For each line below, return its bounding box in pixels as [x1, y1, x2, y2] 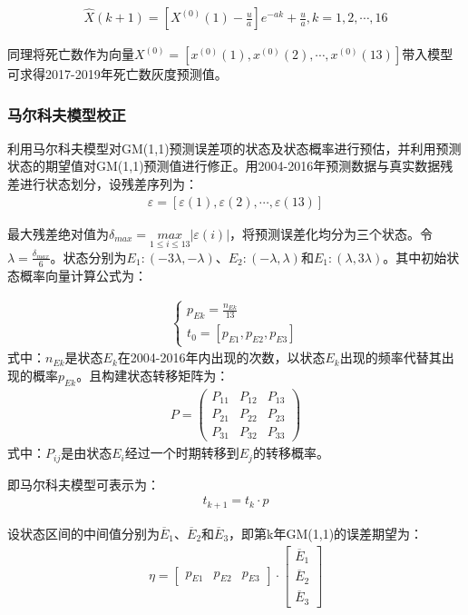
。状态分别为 [50, 247, 127, 266]
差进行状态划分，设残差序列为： [7, 174, 198, 193]
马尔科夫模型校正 [7, 103, 126, 125]
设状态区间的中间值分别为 [7, 523, 160, 542]
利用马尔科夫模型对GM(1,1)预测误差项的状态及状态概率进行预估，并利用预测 [7, 138, 462, 157]
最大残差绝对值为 [7, 223, 109, 243]
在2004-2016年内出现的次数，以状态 [117, 348, 326, 367]
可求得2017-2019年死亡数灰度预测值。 [7, 64, 228, 84]
